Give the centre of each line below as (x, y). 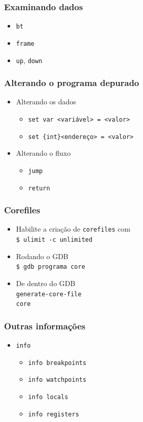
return (39, 188)
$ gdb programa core (50, 267)
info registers (53, 414)
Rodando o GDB (42, 256)
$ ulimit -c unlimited (54, 240)
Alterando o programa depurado (72, 83)
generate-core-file (49, 294)
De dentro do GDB (46, 283)
